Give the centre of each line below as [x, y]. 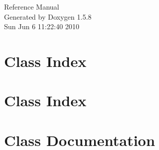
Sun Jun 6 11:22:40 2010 [42, 26]
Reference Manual [32, 7]
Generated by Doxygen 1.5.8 [48, 16]
